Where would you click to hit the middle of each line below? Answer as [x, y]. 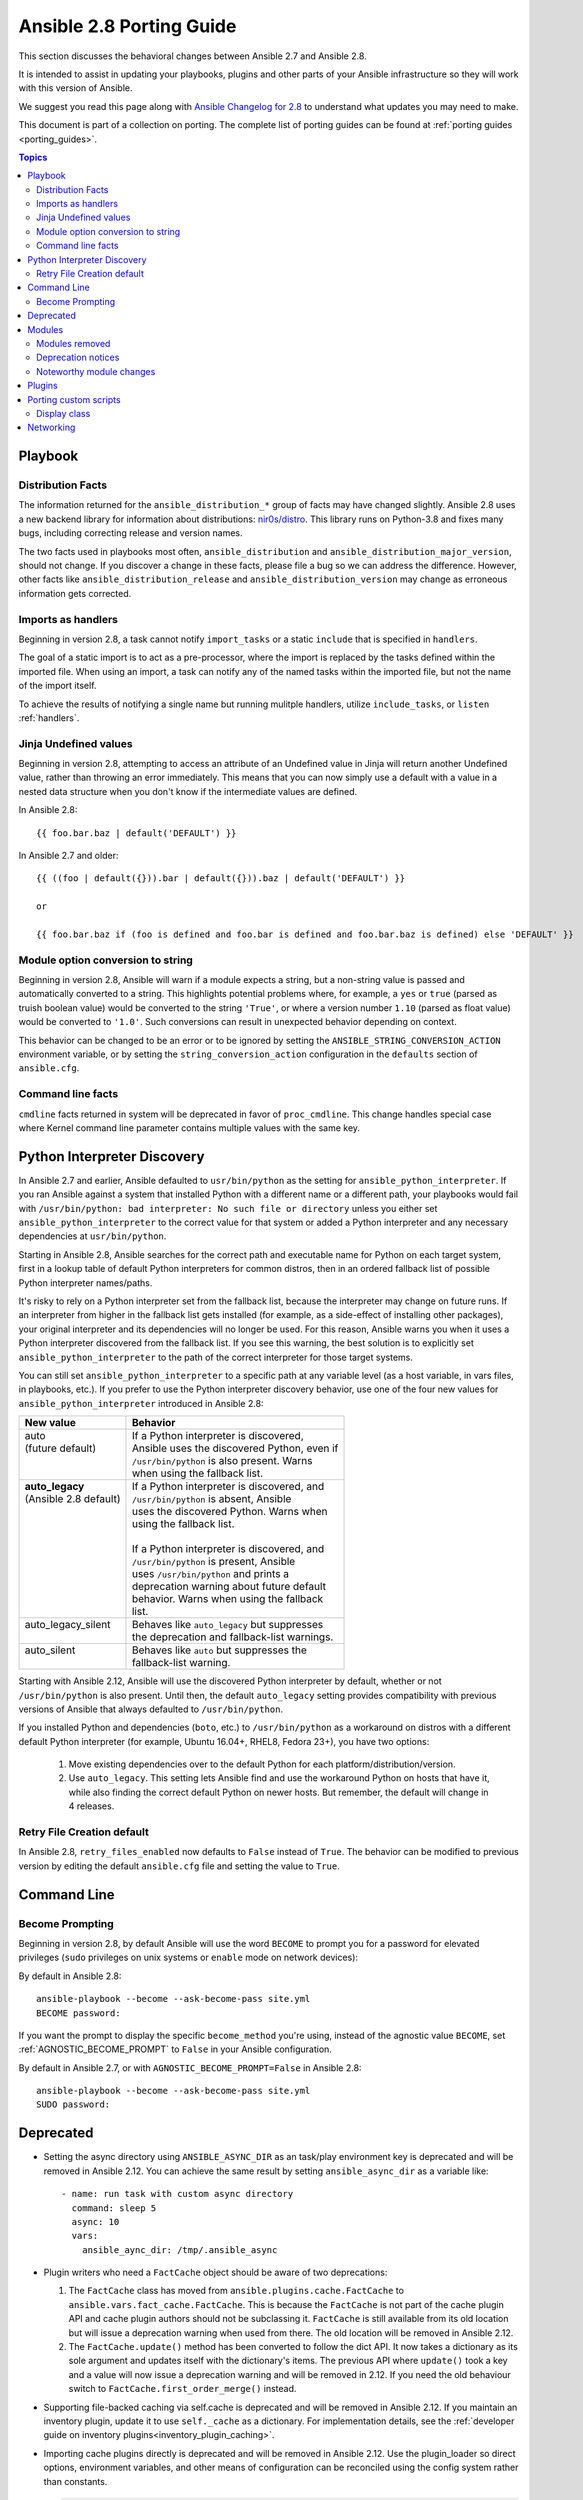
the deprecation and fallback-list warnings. [232, 1637]
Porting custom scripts [74, 399]
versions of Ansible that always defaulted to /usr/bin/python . [151, 1709]
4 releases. [91, 1806]
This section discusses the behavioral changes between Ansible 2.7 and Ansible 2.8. [192, 56]
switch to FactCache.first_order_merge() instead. [182, 2389]
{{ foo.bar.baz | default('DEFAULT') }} [136, 833]
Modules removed [73, 343]
